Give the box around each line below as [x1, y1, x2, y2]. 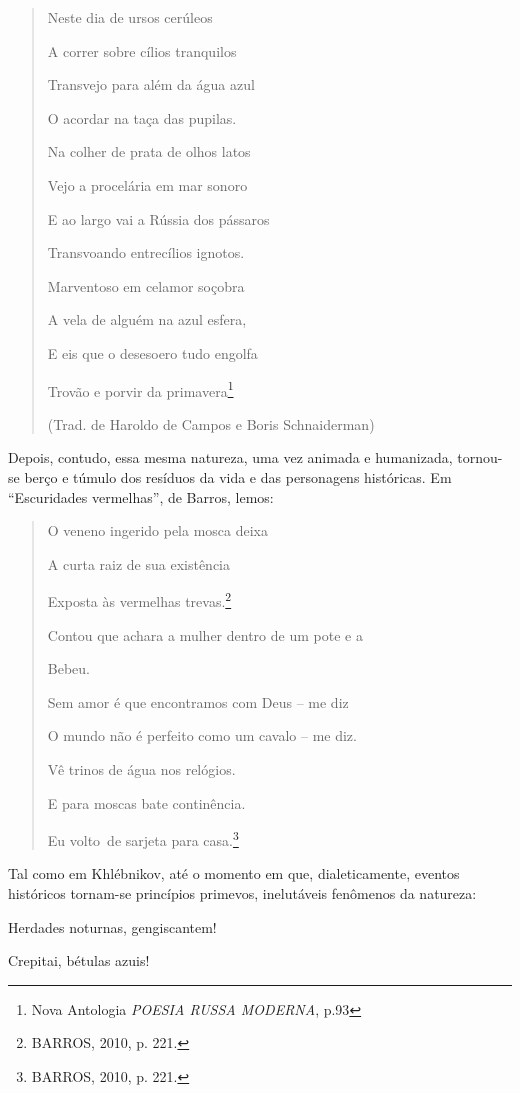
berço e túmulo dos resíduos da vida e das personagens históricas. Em [24, 466, 452, 487]
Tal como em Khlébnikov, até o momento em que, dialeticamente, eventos [8, 863, 460, 884]
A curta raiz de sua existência [47, 553, 231, 574]
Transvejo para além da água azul [47, 74, 255, 95]
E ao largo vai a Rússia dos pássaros [47, 208, 270, 229]
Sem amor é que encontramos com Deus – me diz [47, 691, 349, 712]
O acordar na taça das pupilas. [47, 107, 237, 128]
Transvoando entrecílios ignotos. [47, 242, 245, 263]
